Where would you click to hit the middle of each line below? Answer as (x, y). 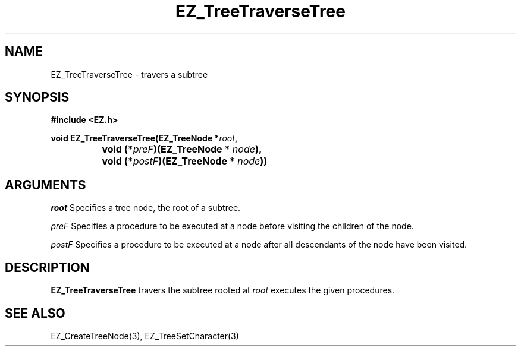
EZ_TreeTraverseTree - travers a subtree (129, 74)
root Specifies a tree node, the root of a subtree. (146, 208)
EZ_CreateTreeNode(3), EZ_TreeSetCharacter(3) (145, 336)
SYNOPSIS (37, 97)
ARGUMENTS (45, 185)
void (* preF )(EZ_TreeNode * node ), (182, 149)
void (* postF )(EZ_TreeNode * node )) (185, 161)
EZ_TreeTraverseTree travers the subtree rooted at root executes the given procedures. (223, 290)
